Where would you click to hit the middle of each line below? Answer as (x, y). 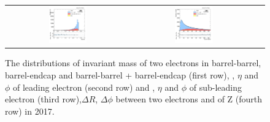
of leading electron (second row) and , (84, 87)
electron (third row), (43, 99)
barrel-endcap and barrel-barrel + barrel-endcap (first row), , (120, 75)
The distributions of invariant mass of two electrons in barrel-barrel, (133, 63)
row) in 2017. (30, 111)
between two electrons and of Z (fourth (189, 99)
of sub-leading (215, 87)
